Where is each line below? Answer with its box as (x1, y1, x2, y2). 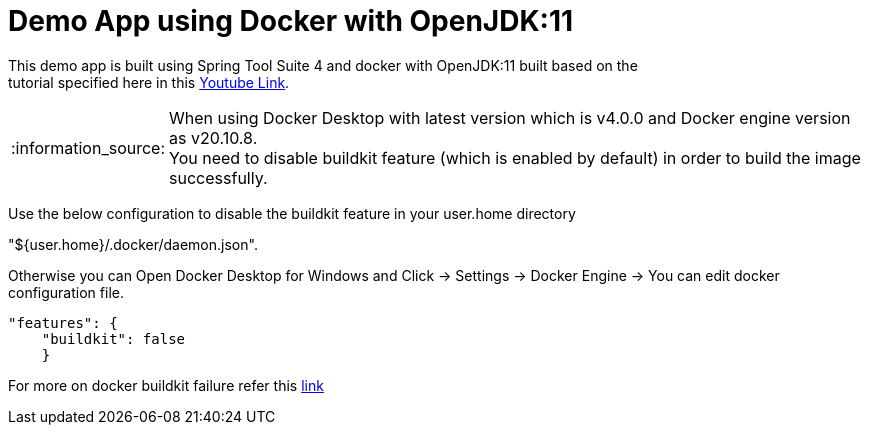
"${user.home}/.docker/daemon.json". (8, 235, 258, 253)
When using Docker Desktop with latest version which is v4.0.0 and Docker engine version (169, 107, 851, 128)
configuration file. (8, 283, 124, 301)
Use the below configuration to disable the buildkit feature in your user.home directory (8, 204, 576, 222)
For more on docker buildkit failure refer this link (8, 376, 324, 394)
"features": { (8, 314, 118, 331)
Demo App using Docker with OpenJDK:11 (8, 4, 574, 38)
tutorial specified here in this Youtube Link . (8, 73, 290, 91)
